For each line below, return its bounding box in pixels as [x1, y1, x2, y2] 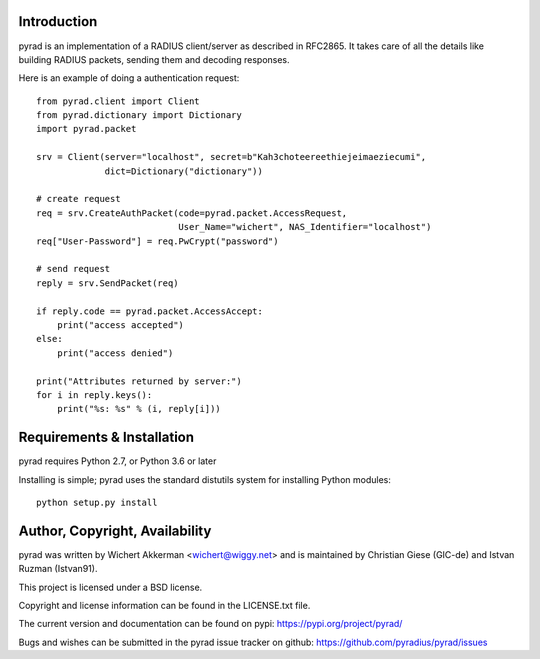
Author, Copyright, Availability [18, 522, 212, 539]
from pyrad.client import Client [36, 95, 200, 107]
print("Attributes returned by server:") [36, 375, 242, 387]
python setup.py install [36, 496, 158, 508]
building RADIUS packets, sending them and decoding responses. [18, 53, 290, 65]
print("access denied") [56, 347, 174, 359]
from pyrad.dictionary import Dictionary [36, 110, 242, 121]
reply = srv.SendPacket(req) [36, 277, 179, 289]
